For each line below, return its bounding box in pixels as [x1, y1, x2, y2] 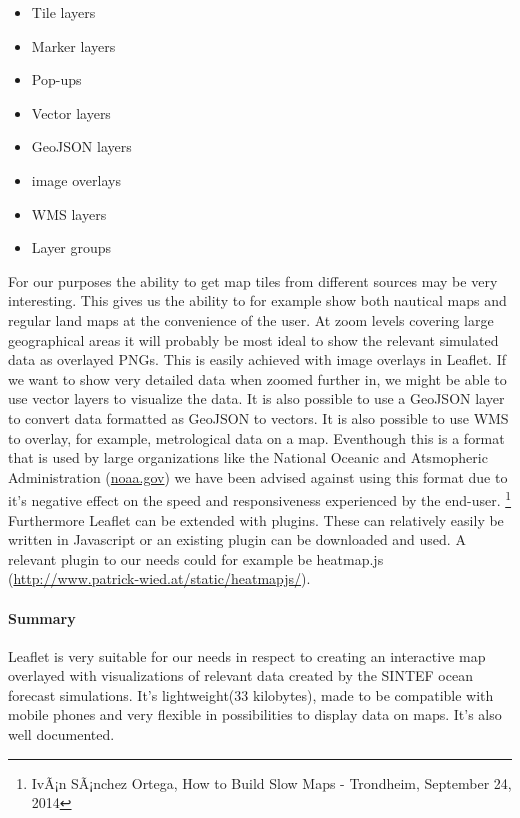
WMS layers [31, 203, 107, 224]
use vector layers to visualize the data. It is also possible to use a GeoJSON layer [8, 388, 505, 409]
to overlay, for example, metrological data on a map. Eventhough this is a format [8, 427, 505, 448]
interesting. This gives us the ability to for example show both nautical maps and [8, 290, 507, 311]
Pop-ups [31, 69, 82, 90]
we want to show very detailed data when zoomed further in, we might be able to [8, 368, 507, 389]
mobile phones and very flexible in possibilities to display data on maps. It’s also [8, 704, 502, 725]
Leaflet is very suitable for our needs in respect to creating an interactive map [8, 645, 486, 666]
